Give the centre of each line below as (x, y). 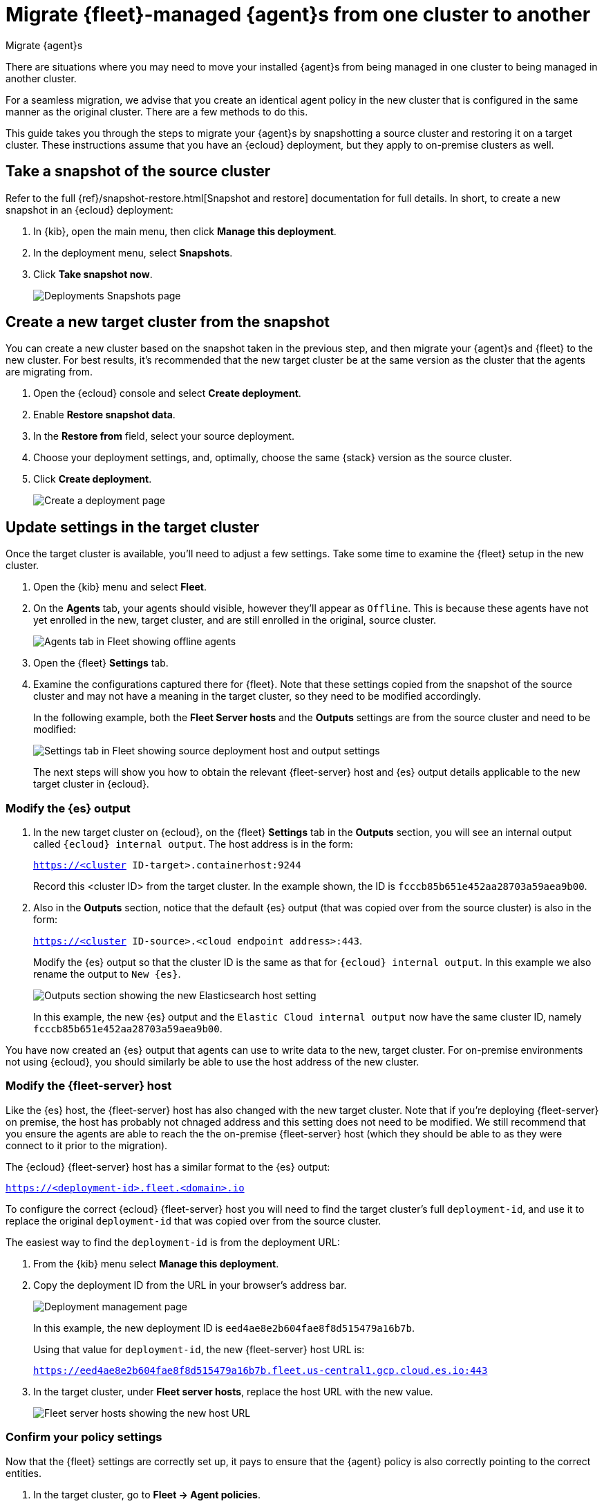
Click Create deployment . (93, 479)
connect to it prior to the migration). (87, 1145)
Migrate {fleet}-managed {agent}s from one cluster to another (298, 15)
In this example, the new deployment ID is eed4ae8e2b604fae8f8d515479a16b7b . (224, 1328)
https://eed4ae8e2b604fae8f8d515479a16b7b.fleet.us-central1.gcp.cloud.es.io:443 (261, 1370)
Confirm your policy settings (84, 1437)
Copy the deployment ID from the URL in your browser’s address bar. (190, 1285)
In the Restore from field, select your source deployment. (164, 436)
